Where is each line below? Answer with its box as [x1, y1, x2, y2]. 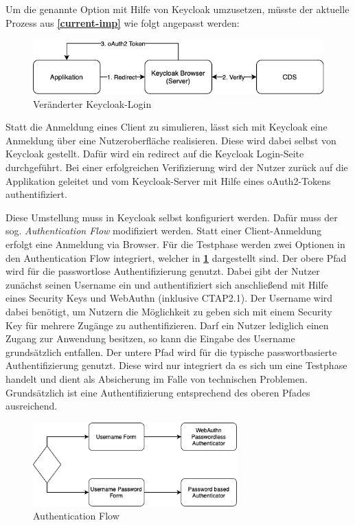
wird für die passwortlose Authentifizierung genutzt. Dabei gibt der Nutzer [5, 264, 320, 278]
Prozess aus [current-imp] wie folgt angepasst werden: [5, 15, 240, 30]
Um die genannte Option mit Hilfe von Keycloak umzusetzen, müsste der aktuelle [5, 2, 350, 16]
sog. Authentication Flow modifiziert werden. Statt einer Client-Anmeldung [5, 223, 322, 238]
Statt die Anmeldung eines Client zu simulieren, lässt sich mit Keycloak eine [5, 120, 328, 134]
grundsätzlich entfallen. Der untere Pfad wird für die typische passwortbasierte [5, 344, 337, 359]
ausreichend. [5, 399, 58, 413]
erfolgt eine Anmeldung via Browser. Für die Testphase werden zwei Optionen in [5, 237, 345, 252]
